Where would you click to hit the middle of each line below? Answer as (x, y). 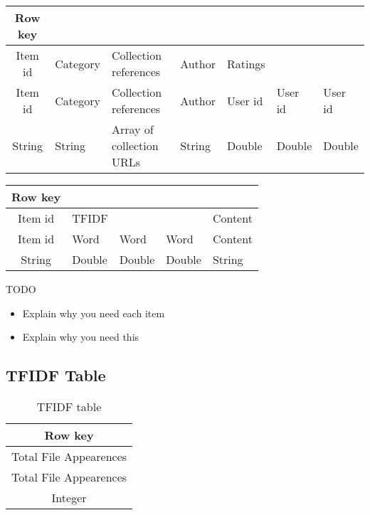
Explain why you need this (81, 337)
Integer (69, 497)
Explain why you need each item (94, 313)
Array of (132, 129)
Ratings (246, 63)
